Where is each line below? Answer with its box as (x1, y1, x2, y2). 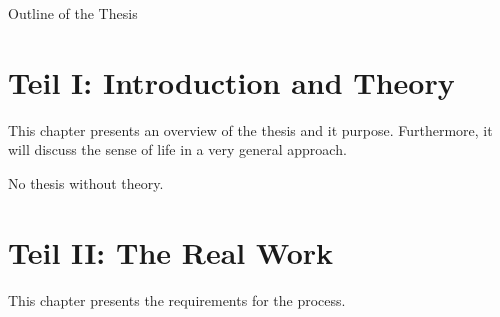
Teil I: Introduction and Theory (8, 61, 455, 102)
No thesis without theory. (8, 172, 164, 193)
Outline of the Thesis (8, 3, 138, 23)
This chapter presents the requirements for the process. (8, 289, 346, 310)
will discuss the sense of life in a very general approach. (8, 139, 347, 160)
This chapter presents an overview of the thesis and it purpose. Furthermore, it (8, 119, 493, 140)
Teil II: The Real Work (8, 231, 333, 272)
